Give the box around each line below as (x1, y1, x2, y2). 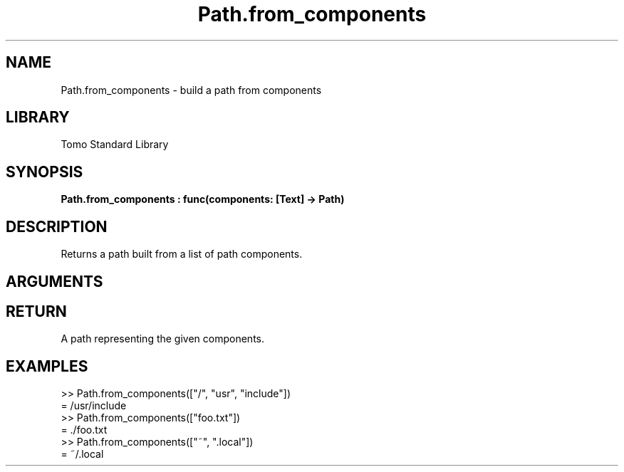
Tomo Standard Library (61, 138, 169, 151)
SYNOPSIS (6, 162, 83, 181)
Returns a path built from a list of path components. (61, 248, 303, 261)
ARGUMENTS (6, 272, 103, 290)
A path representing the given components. (61, 332, 265, 345)
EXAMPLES (6, 357, 88, 375)
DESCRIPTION (6, 217, 108, 236)
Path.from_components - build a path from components (61, 83, 322, 96)
